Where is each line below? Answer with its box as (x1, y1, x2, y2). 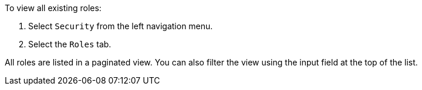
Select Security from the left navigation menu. (28, 21, 213, 31)
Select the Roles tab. (28, 39, 112, 49)
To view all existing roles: (5, 3, 102, 13)
